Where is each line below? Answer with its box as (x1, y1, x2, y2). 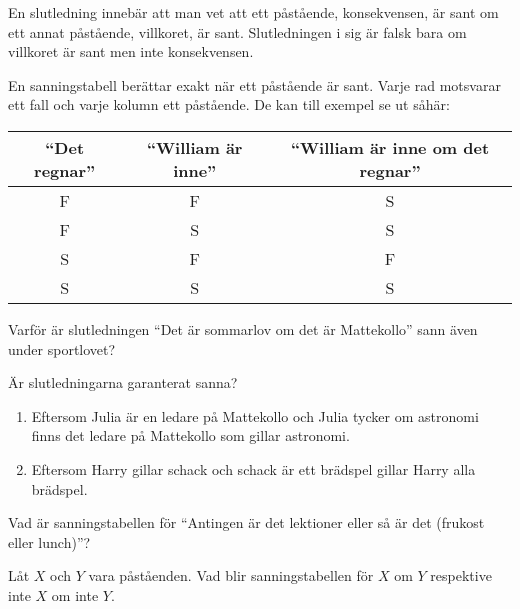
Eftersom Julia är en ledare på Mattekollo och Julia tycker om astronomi (31, 405, 479, 426)
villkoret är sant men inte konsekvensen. (8, 41, 254, 62)
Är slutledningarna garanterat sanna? (8, 372, 238, 393)
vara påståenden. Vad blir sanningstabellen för (88, 565, 374, 586)
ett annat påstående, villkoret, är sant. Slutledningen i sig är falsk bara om (8, 21, 467, 42)
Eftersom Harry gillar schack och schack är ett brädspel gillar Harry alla (31, 458, 476, 479)
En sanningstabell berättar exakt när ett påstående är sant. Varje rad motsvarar (8, 74, 501, 95)
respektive (430, 565, 492, 586)
